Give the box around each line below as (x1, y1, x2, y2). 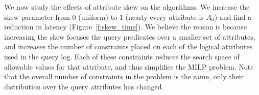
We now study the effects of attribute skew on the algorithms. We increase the (4, 2, 250, 12)
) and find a (214, 11, 252, 22)
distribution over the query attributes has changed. (4, 81, 164, 91)
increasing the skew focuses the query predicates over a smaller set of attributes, (4, 31, 255, 42)
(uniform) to (78, 11, 117, 22)
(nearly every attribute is (125, 11, 204, 22)
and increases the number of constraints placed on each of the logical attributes (4, 41, 253, 52)
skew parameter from (4, 11, 70, 22)
